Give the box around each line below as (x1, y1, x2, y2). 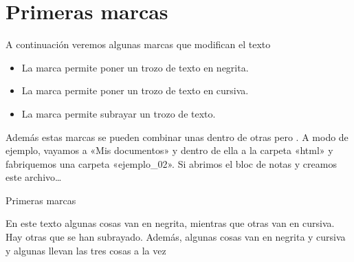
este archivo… (5, 170, 62, 184)
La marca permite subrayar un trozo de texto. (21, 106, 216, 120)
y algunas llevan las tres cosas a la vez (5, 243, 166, 257)
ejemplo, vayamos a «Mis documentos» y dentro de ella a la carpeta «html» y (5, 143, 333, 157)
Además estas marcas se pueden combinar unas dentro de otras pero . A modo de (5, 129, 349, 144)
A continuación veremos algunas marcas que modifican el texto (5, 37, 271, 52)
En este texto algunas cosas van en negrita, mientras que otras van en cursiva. (5, 216, 335, 230)
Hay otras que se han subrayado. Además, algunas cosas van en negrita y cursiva (5, 230, 346, 244)
